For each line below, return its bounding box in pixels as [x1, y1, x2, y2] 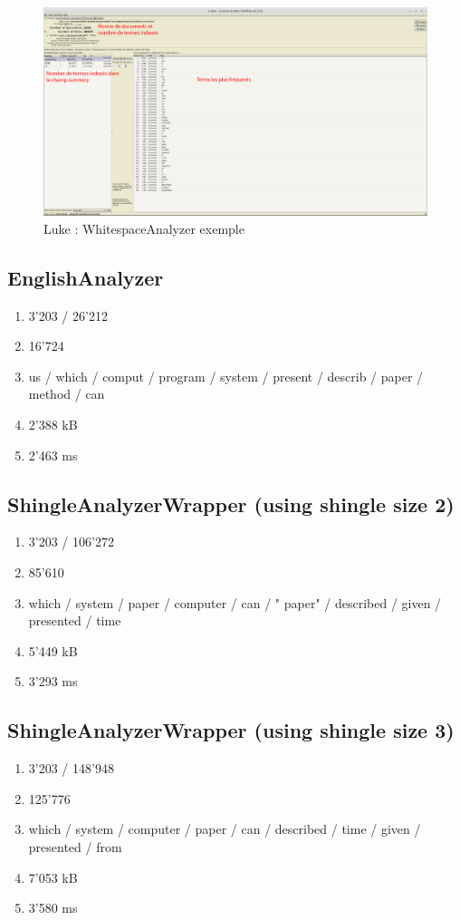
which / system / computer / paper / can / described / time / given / [28, 819, 421, 838]
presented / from [28, 837, 122, 856]
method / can [28, 384, 105, 403]
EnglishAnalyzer [7, 263, 164, 291]
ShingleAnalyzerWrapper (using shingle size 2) [7, 489, 455, 518]
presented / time [28, 611, 121, 630]
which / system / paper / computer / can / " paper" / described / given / [28, 593, 442, 612]
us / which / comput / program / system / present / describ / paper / [28, 366, 424, 385]
